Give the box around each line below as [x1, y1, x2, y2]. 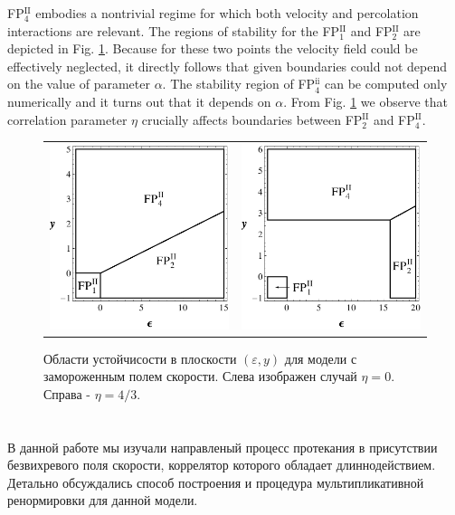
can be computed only [325, 74, 448, 93]
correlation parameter [7, 110, 128, 129]
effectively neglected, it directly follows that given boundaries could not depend [7, 56, 447, 75]
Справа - [43, 384, 91, 403]
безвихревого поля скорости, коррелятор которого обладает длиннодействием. [7, 455, 436, 474]
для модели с [284, 348, 357, 367]
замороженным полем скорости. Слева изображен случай [43, 367, 357, 386]
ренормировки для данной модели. [7, 491, 198, 510]
